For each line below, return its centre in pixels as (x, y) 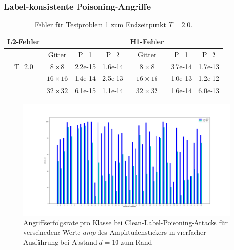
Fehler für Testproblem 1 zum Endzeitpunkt (100, 25)
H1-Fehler (147, 41)
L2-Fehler (24, 41)
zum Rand (136, 241)
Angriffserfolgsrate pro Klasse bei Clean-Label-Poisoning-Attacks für (126, 222)
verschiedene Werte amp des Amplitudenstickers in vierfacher (115, 232)
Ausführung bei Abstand (60, 241)
